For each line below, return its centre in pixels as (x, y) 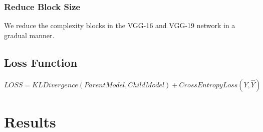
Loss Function (41, 62)
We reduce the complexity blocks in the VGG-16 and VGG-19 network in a (120, 25)
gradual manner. (29, 35)
